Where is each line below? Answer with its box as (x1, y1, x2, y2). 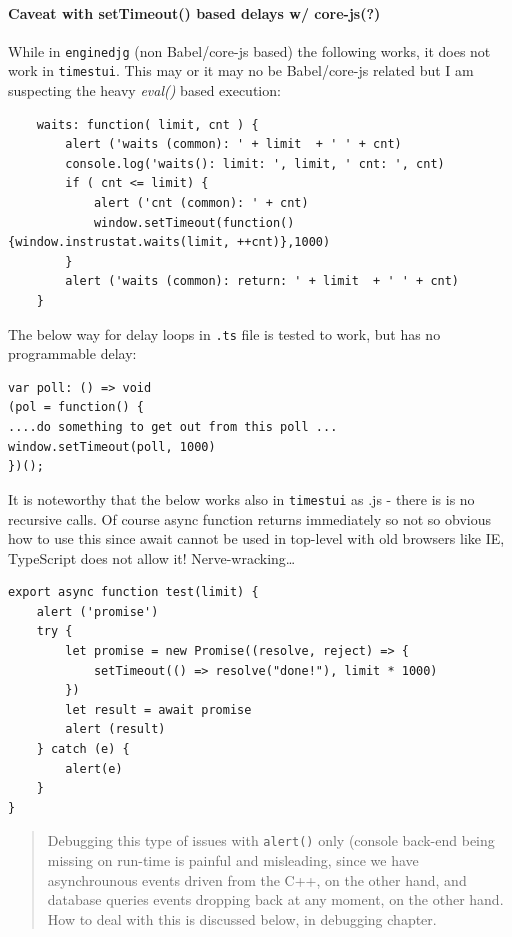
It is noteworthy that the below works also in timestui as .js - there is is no (8, 488, 475, 509)
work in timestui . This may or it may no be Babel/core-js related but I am (8, 60, 474, 81)
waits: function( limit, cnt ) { (36, 117, 259, 132)
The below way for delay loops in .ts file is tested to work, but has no (8, 323, 441, 344)
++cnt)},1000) (237, 235, 331, 250)
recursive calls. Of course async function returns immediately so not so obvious (8, 508, 492, 529)
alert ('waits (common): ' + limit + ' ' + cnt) (65, 137, 402, 152)
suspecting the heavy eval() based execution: (8, 80, 281, 101)
